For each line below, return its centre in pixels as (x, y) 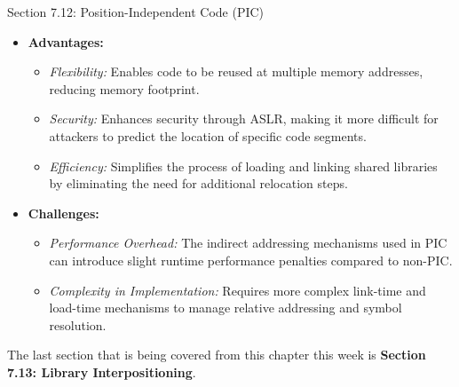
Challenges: (63, 213)
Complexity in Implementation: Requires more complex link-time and (237, 290)
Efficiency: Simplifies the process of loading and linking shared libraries (243, 166)
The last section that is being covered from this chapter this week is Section (217, 355)
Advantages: (66, 41)
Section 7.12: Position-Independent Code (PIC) (136, 12)
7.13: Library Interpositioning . (102, 371)
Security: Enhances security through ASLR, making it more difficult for (244, 118)
